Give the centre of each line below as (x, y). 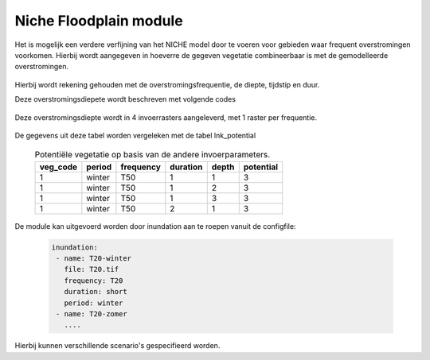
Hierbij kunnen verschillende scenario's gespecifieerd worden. (117, 346)
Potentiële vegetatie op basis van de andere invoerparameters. (152, 155)
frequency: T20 (94, 281)
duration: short (96, 292)
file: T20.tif (92, 269)
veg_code (59, 167)
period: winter (94, 303)
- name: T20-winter (94, 259)
